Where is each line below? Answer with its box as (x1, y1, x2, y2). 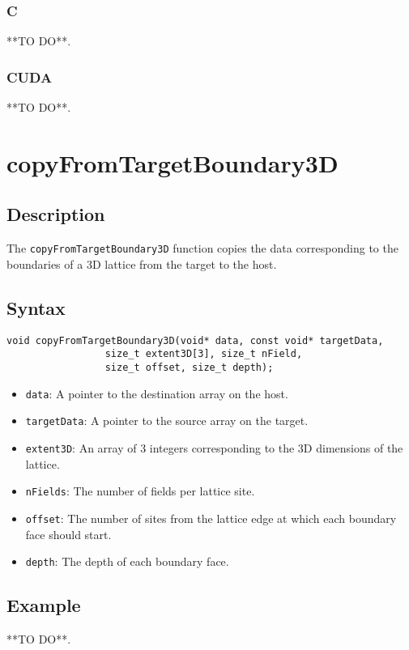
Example (6, 593, 81, 618)
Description (6, 202, 105, 227)
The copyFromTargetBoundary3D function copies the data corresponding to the (6, 240, 398, 257)
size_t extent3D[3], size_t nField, (104, 348, 303, 360)
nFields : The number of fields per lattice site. (25, 482, 255, 499)
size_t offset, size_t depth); (104, 361, 274, 373)
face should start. (25, 525, 112, 542)
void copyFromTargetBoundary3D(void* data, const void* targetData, (6, 334, 384, 346)
